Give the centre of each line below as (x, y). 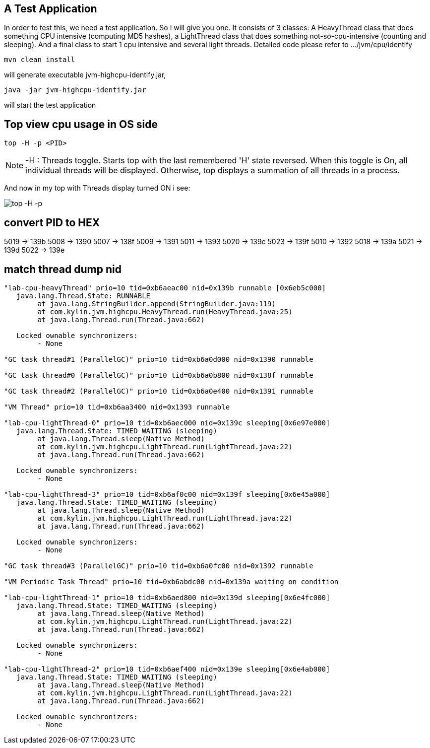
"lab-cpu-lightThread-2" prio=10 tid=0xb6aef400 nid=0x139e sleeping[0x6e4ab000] (167, 669)
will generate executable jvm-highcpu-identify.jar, (85, 75)
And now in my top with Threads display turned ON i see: (97, 188)
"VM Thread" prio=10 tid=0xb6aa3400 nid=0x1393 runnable (117, 407)
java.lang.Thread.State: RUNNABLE (84, 296)
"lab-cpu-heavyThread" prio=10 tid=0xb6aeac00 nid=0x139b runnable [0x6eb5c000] (165, 288)
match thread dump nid (63, 269)
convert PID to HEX (52, 222)
